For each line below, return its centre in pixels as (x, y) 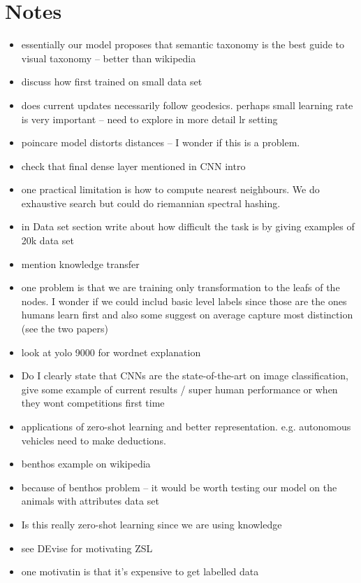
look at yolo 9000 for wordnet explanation (111, 352)
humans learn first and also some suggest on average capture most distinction (187, 315)
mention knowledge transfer (80, 264)
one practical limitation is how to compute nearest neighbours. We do (170, 189)
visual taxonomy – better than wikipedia (109, 58)
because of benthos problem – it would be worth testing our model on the (179, 487)
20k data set (47, 240)
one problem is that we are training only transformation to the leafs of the (180, 287)
